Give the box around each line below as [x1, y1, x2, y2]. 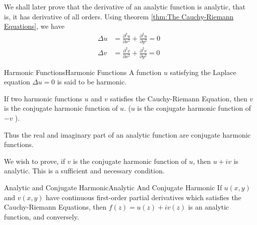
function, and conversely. [4, 211, 79, 222]
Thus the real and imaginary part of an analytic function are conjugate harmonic [4, 129, 251, 140]
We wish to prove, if [4, 155, 65, 166]
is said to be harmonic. [57, 76, 127, 87]
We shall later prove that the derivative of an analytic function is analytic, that [4, 1, 246, 11]
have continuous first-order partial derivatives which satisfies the [46, 192, 242, 202]
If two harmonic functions [4, 93, 82, 103]
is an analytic [188, 202, 229, 212]
